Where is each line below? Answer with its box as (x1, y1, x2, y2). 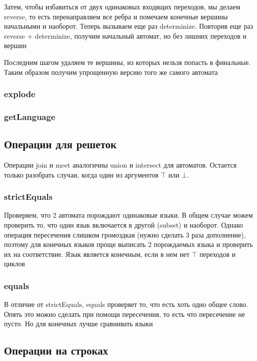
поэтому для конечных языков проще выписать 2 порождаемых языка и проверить (4, 239, 253, 249)
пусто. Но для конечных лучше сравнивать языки (4, 318, 153, 329)
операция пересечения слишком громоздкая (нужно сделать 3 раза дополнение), (4, 229, 246, 240)
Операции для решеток (4, 136, 117, 152)
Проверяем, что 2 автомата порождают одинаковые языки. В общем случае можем (4, 210, 253, 220)
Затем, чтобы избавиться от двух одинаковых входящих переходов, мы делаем (4, 1, 241, 11)
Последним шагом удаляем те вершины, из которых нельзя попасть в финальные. (4, 57, 251, 67)
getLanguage (4, 110, 56, 122)
